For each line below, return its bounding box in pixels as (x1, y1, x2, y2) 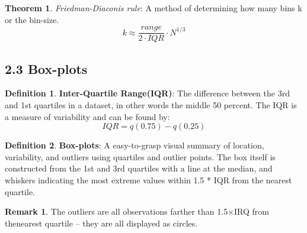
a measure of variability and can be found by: (5, 110, 170, 122)
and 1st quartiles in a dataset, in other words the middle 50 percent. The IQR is (5, 99, 297, 111)
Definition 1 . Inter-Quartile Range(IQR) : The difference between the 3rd (5, 87, 290, 99)
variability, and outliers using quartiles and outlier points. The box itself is (5, 150, 276, 163)
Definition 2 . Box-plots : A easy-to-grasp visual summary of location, (5, 139, 264, 151)
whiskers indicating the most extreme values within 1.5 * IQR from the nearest (5, 174, 292, 186)
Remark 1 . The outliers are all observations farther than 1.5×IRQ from (5, 205, 269, 218)
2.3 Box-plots (5, 59, 88, 77)
